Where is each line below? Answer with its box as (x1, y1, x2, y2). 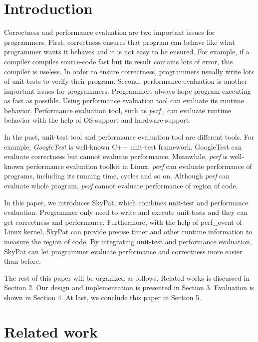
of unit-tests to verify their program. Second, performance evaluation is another (4, 76, 248, 86)
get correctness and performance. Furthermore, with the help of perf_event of (4, 216, 242, 227)
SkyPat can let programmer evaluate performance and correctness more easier (4, 246, 243, 256)
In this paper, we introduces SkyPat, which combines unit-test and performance (4, 197, 249, 207)
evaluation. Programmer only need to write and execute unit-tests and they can (4, 207, 248, 217)
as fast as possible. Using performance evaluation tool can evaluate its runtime (4, 95, 244, 106)
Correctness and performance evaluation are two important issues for (4, 27, 215, 37)
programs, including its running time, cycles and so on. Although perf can (4, 171, 230, 181)
